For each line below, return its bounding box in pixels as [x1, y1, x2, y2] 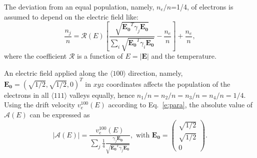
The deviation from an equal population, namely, [4, 2, 154, 12]
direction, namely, [128, 67, 183, 78]
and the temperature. [151, 51, 216, 61]
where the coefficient [4, 51, 67, 61]
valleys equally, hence [69, 89, 135, 100]
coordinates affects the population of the [106, 78, 230, 89]
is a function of [77, 51, 123, 61]
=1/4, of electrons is [171, 2, 233, 12]
